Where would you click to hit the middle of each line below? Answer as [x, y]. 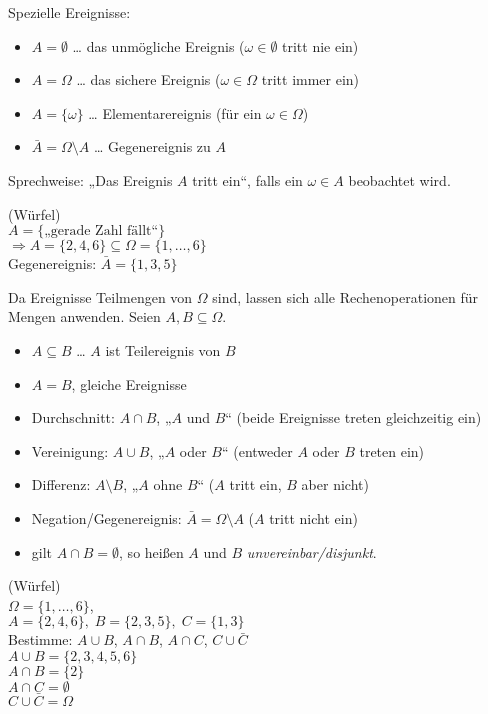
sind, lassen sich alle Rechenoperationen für [345, 296]
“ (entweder [257, 450]
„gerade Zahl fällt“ [101, 231]
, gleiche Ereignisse [129, 383]
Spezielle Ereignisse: [69, 12]
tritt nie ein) [320, 45]
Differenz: [61, 484]
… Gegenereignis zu [152, 146]
